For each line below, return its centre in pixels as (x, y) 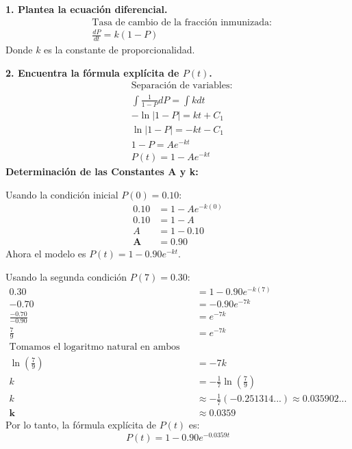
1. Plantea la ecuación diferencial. (87, 9)
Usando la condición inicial (62, 194)
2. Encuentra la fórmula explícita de (92, 72)
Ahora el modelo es (46, 254)
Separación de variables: (182, 86)
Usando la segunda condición (66, 276)
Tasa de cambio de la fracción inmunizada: (182, 22)
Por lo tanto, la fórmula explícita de (81, 424)
